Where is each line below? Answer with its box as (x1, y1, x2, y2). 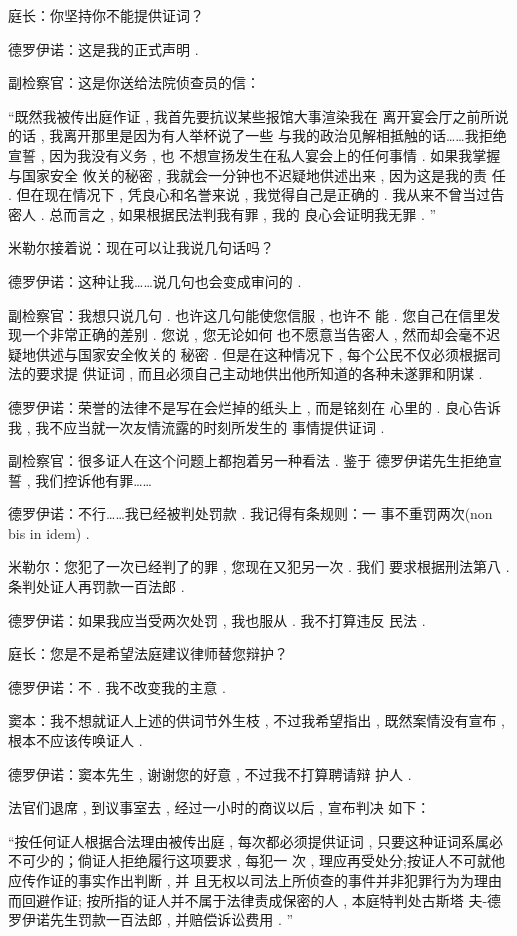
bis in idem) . (8, 522, 90, 543)
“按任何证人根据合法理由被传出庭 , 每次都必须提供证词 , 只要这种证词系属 (8, 830, 490, 851)
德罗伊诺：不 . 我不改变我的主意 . (8, 676, 226, 697)
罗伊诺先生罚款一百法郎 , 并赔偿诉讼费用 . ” (8, 909, 294, 930)
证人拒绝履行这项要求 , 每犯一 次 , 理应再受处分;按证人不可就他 (91, 850, 505, 871)
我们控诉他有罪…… (35, 469, 152, 490)
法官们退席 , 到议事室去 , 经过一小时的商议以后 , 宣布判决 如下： (8, 797, 431, 818)
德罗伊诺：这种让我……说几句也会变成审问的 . (8, 270, 302, 291)
